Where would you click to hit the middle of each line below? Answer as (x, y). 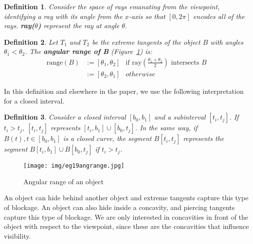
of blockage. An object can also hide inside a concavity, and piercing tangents (119, 207)
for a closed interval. (34, 100)
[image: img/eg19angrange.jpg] (74, 166)
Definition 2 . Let (31, 42)
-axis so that (147, 16)
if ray (134, 62)
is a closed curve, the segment (107, 138)
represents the (204, 138)
